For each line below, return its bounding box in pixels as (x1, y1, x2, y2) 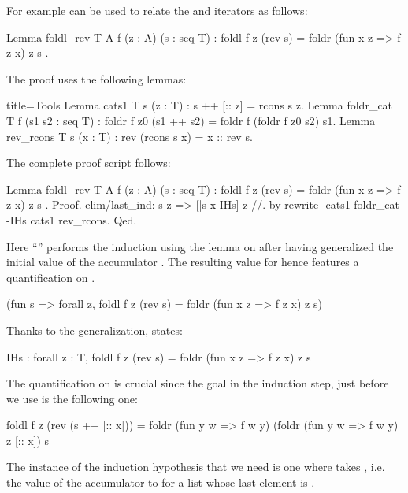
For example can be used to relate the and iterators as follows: (6, 2, 308, 18)
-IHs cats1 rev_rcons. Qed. (6, 211, 137, 228)
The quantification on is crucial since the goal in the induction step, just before (6, 375, 389, 391)
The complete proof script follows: (6, 154, 171, 171)
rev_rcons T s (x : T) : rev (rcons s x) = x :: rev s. (6, 128, 253, 144)
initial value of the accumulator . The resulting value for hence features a (6, 254, 359, 270)
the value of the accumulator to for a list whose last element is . (6, 474, 315, 491)
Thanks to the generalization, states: (6, 321, 183, 338)
